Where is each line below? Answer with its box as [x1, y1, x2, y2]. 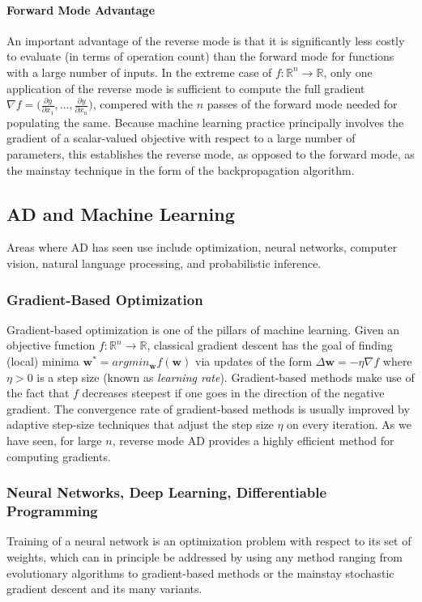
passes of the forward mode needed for [207, 95, 398, 112]
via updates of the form [195, 353, 313, 370]
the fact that [6, 384, 70, 401]
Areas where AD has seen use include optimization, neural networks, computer [6, 239, 398, 256]
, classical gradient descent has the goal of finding [147, 337, 393, 354]
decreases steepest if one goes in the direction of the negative [82, 384, 385, 401]
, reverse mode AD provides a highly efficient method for [112, 432, 394, 449]
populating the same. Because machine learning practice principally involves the [6, 113, 404, 130]
